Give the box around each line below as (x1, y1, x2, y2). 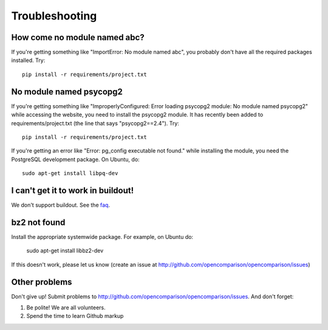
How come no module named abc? (11, 32, 145, 43)
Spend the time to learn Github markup (26, 312, 124, 320)
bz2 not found (11, 217, 66, 227)
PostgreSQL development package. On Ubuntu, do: (11, 156, 140, 163)
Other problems (11, 277, 72, 287)
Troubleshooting (11, 9, 97, 22)
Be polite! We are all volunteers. (26, 304, 106, 311)
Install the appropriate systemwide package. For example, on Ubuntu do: (11, 233, 194, 240)
